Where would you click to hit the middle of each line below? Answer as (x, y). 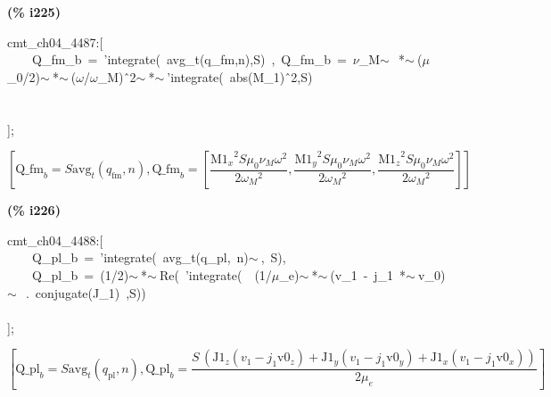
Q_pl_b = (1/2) (80, 274)
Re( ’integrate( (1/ (215, 274)
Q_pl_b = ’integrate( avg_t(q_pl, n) (140, 257)
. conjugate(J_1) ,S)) (86, 292)
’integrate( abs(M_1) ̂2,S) (240, 76)
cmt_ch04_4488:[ (55, 240)
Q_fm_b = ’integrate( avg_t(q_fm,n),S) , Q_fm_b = (189, 59)
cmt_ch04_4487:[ (55, 41)
